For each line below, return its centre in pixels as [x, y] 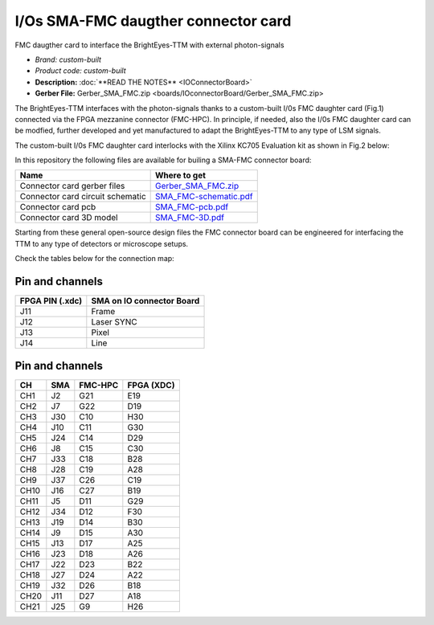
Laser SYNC [114, 322]
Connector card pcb [58, 207]
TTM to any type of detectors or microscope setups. [102, 243]
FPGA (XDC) [151, 385]
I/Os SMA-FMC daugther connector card [153, 21]
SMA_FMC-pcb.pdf [192, 207]
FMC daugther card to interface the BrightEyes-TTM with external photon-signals [149, 45]
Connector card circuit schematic [83, 197]
